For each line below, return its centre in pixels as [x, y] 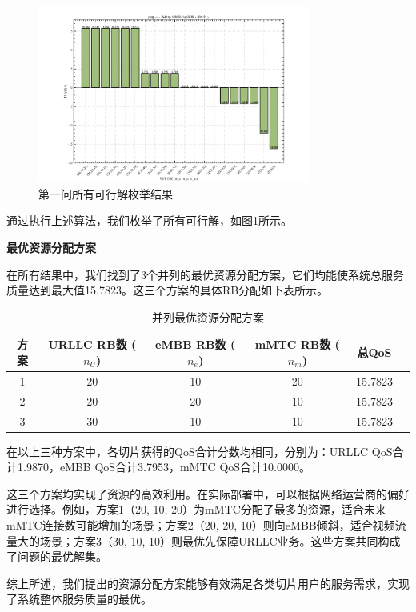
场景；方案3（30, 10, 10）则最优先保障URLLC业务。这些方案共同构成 [220, 540]
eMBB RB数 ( [196, 344]
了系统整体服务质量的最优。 [79, 599]
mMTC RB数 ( [297, 344]
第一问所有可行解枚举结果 [106, 193]
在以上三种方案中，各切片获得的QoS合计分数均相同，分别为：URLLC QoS [200, 451]
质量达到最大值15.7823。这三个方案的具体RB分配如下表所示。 [168, 290]
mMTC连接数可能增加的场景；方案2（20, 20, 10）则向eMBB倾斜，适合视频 [201, 525]
